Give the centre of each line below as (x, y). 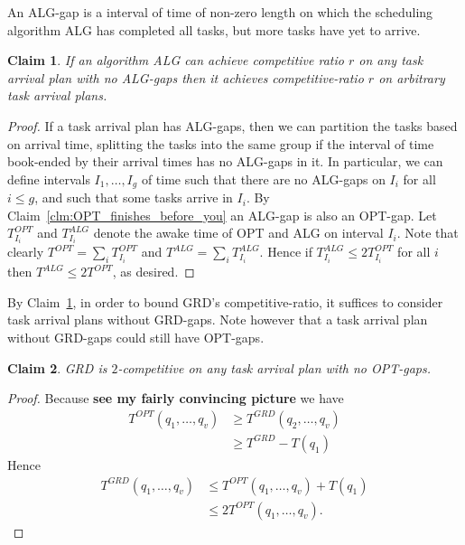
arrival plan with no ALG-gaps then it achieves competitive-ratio (186, 77)
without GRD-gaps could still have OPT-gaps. (136, 338)
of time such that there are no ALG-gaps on (263, 179)
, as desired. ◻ (153, 272)
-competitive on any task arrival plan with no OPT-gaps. (274, 367)
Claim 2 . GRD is (57, 367)
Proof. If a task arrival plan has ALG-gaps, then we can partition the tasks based (232, 125)
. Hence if (286, 252)
